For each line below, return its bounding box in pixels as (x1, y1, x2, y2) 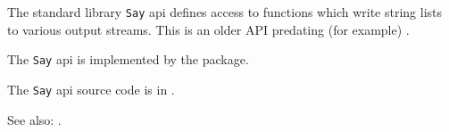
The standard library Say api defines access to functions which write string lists (7, 3, 443, 21)
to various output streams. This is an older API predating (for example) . (7, 20, 410, 38)
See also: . (7, 110, 62, 128)
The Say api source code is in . (7, 79, 175, 98)
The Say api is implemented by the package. (7, 50, 249, 69)
